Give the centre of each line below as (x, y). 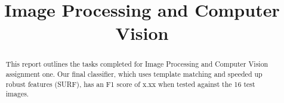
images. (17, 94)
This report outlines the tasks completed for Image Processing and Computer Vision (137, 64)
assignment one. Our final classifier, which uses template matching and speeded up (134, 74)
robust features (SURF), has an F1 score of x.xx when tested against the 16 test (130, 84)
